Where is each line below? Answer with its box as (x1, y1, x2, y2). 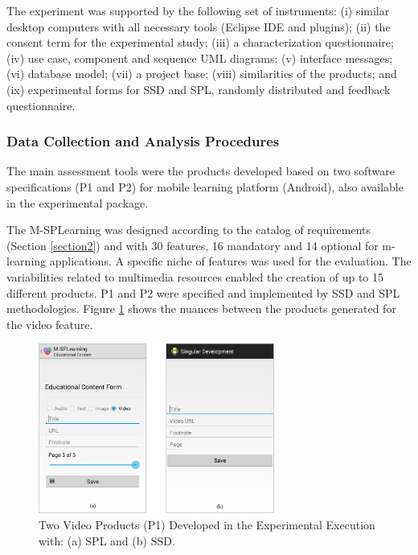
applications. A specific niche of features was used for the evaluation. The (49, 253, 412, 269)
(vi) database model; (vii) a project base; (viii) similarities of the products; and (6, 65, 397, 82)
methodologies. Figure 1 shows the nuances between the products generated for (6, 300, 396, 317)
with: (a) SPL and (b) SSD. (39, 532, 175, 549)
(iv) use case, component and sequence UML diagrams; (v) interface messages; (6, 49, 393, 66)
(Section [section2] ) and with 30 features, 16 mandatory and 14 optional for (6, 236, 379, 253)
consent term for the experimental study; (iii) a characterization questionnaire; (6, 34, 394, 51)
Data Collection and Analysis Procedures (6, 131, 280, 151)
